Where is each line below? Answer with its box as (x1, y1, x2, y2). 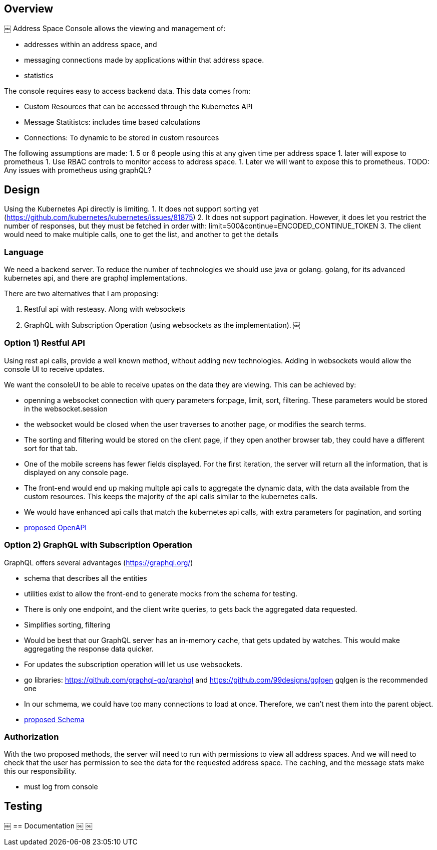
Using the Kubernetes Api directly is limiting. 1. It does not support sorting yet (4, 204, 259, 214)
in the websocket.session (24, 404, 108, 413)
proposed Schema (24, 715, 85, 724)
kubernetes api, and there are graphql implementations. (4, 274, 187, 283)
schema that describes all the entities (24, 573, 147, 582)
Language (4, 247, 44, 257)
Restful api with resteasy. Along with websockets (24, 305, 185, 314)
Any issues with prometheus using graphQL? (4, 166, 152, 175)
